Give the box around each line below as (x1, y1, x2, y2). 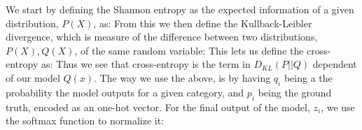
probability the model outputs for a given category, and (6, 85, 244, 99)
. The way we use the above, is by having (94, 70, 271, 85)
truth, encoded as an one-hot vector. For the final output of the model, (6, 99, 310, 114)
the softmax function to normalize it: (6, 113, 165, 128)
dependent (312, 57, 357, 71)
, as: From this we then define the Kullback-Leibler (93, 15, 312, 30)
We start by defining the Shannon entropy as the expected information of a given (6, 2, 354, 16)
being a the (284, 70, 333, 85)
